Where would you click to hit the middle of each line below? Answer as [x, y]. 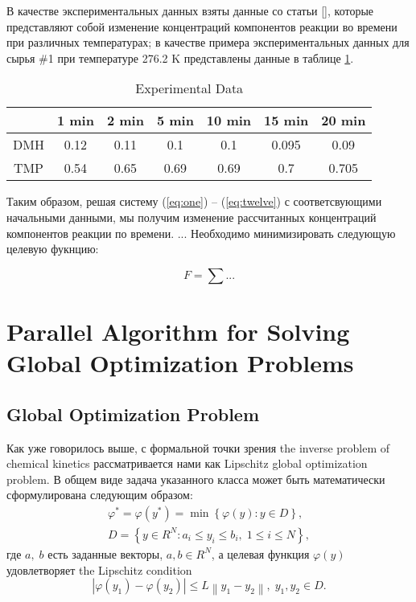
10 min [229, 121]
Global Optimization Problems [180, 363]
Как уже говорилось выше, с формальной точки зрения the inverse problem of [198, 447]
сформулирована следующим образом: [100, 495]
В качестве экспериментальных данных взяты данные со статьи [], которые [190, 10]
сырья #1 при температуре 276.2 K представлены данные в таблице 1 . [180, 57]
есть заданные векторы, [105, 553]
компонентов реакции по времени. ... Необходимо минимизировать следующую [201, 233]
